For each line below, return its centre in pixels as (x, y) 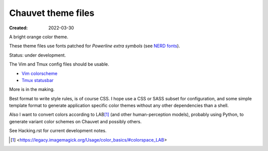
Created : (19, 28)
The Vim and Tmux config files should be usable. (59, 64)
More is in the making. (32, 89)
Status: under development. (38, 55)
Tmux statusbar (38, 80)
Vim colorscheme (39, 73)
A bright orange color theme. (39, 37)
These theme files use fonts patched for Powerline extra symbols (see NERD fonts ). (95, 46)
